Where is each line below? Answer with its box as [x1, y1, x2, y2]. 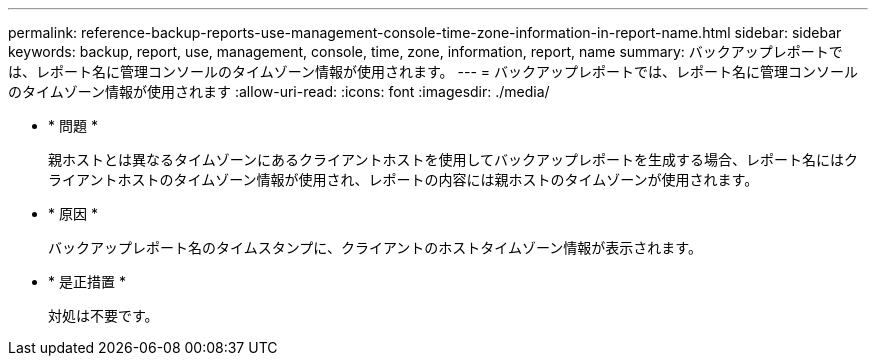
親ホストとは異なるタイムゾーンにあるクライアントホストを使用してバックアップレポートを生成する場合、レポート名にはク [48, 151, 859, 168]
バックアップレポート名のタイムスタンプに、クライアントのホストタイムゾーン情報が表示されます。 [48, 239, 702, 256]
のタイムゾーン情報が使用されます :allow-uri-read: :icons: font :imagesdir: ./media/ [8, 83, 550, 100]
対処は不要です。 [48, 307, 159, 324]
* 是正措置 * [48, 273, 126, 290]
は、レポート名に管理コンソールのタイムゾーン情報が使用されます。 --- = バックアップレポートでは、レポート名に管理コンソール [8, 63, 859, 80]
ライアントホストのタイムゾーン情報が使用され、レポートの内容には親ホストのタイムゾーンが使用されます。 [48, 171, 759, 188]
